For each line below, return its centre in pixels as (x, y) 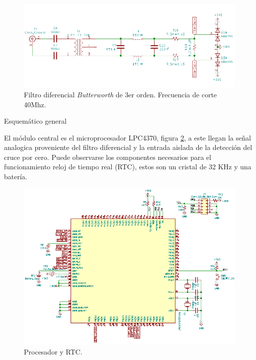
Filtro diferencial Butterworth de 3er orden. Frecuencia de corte (121, 94)
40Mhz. (35, 104)
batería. (16, 177)
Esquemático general (35, 121)
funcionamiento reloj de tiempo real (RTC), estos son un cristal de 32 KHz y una (128, 167)
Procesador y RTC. (53, 351)
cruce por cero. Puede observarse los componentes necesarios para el (108, 157)
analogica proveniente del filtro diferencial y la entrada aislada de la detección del (128, 147)
